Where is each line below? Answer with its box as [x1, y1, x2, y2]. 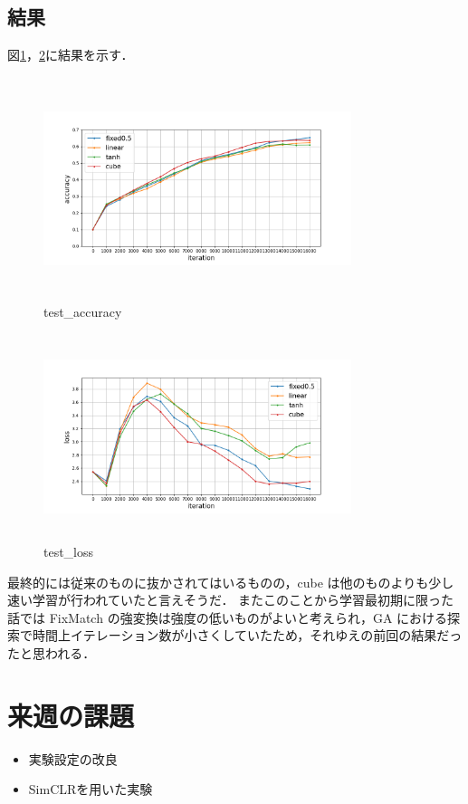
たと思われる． [7, 643, 96, 662]
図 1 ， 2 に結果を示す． [7, 45, 134, 64]
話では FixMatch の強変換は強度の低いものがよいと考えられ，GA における [7, 608, 448, 627]
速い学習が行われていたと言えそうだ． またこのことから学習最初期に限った [7, 590, 454, 609]
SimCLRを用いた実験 [28, 780, 153, 799]
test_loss [43, 542, 94, 560]
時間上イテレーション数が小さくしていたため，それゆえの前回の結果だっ [32, 626, 463, 645]
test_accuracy [43, 302, 122, 321]
